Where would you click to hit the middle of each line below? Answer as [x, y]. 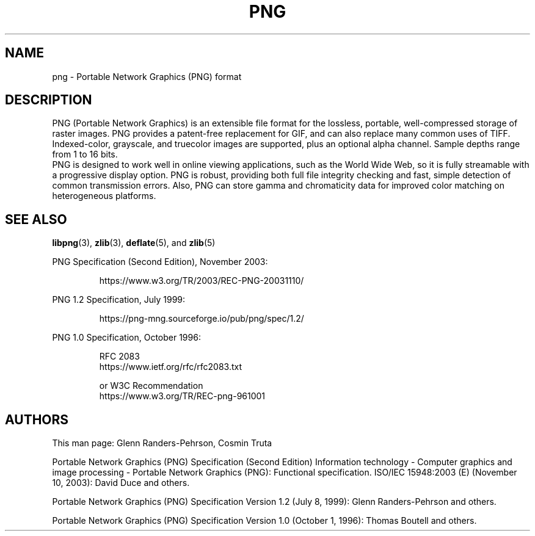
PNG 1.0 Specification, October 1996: [126, 338]
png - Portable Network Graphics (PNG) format [147, 76]
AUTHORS [37, 419]
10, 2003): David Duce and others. [121, 483]
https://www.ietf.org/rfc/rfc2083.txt [171, 367]
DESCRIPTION [49, 100]
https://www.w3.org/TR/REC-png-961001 [182, 396]
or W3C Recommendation [151, 386]
